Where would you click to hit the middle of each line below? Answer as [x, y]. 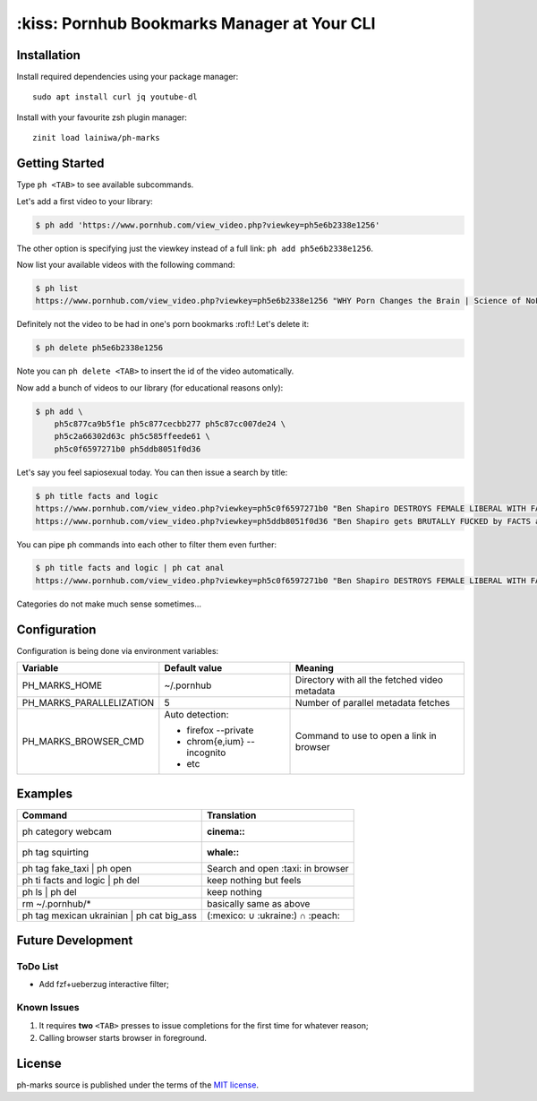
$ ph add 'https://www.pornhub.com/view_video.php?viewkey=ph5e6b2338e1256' [208, 225]
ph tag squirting [55, 852]
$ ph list [57, 288]
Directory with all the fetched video [369, 680]
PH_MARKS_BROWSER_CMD [83, 742]
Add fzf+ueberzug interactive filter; [104, 985]
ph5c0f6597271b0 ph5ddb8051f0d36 [128, 449]
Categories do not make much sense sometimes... [109, 604]
